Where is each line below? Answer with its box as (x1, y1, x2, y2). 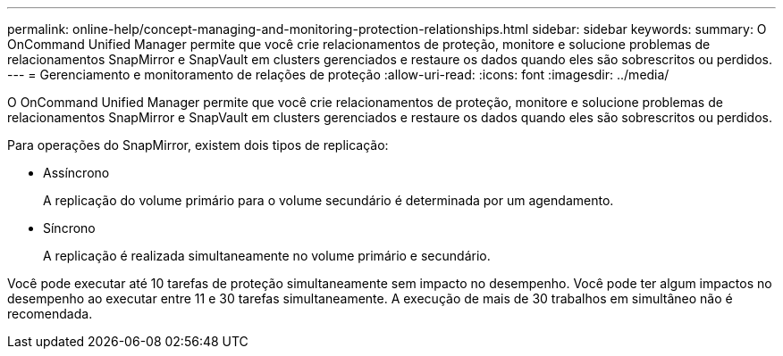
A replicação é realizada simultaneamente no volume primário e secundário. (43, 248, 491, 263)
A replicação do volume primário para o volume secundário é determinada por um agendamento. (43, 193, 614, 208)
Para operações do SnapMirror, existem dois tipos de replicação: (7, 137, 389, 153)
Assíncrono (43, 165, 110, 180)
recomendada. (7, 306, 93, 321)
